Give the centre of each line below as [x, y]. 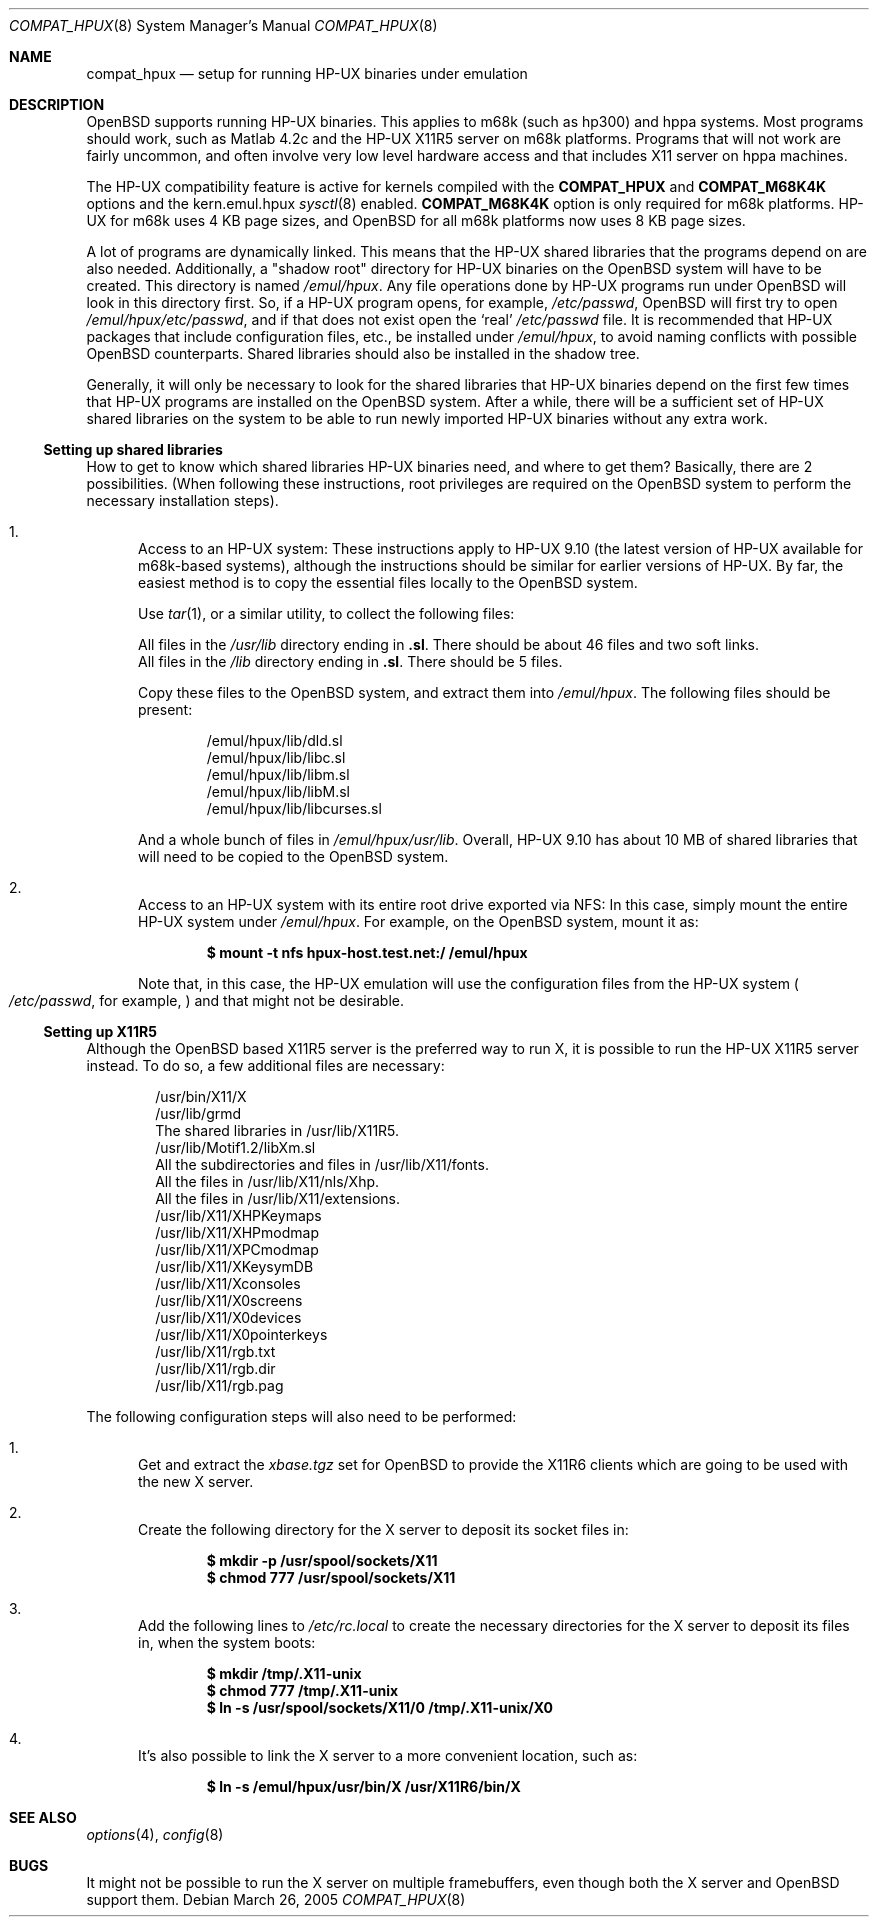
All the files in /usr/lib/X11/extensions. [278, 1198]
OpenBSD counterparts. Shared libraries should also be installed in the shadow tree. [363, 353]
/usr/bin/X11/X [201, 1096]
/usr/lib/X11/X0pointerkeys [241, 1334]
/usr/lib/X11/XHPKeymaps [238, 1215]
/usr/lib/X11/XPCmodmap [237, 1249]
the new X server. [196, 1481]
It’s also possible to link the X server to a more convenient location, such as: [388, 1755]
